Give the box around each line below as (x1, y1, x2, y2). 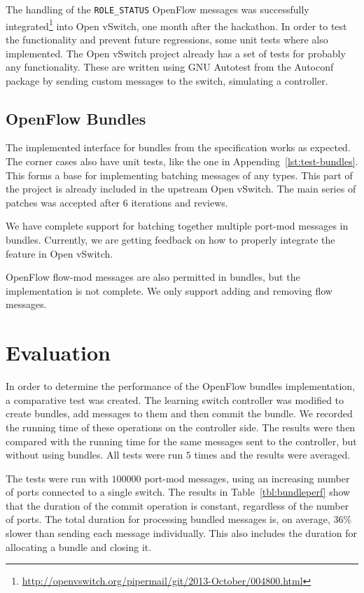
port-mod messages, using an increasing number (144, 470, 350, 485)
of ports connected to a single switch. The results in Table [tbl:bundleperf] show (6, 484, 351, 499)
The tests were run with (6, 470, 108, 485)
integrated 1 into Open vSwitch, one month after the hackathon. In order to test (6, 16, 347, 33)
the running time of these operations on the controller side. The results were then (6, 419, 356, 434)
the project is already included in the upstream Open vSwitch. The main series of (6, 181, 356, 196)
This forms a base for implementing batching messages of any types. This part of (6, 167, 353, 182)
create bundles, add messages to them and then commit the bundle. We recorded (6, 406, 353, 421)
